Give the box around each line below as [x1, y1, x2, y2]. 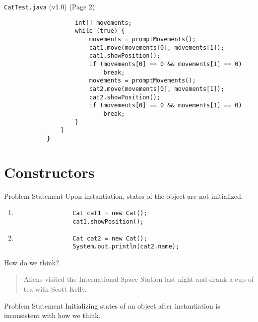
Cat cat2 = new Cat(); [72, 235, 147, 242]
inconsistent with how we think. [4, 310, 101, 321]
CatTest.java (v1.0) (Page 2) [4, 1, 95, 11]
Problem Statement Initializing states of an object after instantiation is [4, 300, 220, 311]
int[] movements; [75, 19, 132, 26]
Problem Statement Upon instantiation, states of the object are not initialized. [4, 190, 243, 201]
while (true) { [75, 27, 125, 35]
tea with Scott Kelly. [23, 284, 87, 294]
